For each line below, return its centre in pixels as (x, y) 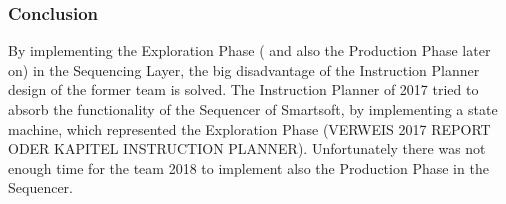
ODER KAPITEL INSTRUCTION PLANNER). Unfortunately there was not (247, 148)
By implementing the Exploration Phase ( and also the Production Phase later (249, 50)
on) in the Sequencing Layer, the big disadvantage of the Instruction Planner (244, 69)
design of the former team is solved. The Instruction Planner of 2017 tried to (243, 89)
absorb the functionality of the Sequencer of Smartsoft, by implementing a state (253, 109)
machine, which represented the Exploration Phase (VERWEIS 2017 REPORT (249, 128)
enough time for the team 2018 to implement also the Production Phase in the (248, 167)
